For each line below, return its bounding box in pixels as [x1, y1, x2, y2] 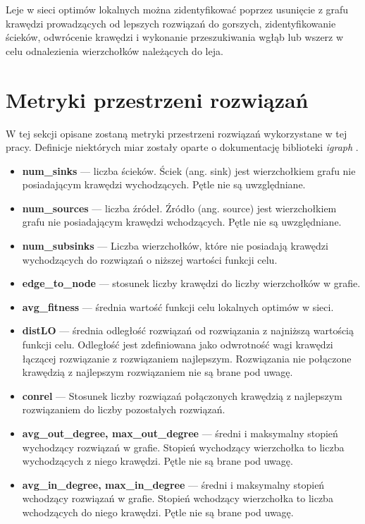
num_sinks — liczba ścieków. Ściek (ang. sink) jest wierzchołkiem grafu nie [22, 163, 356, 178]
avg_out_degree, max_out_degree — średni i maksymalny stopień [22, 426, 338, 440]
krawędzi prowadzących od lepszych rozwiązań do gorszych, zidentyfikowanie [6, 16, 336, 30]
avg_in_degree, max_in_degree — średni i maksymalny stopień [22, 477, 325, 492]
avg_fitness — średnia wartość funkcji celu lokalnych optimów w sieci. [22, 299, 334, 314]
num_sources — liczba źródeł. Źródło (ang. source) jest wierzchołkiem [22, 200, 337, 215]
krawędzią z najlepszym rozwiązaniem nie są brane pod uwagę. [22, 365, 293, 379]
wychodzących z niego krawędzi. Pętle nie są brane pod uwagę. [22, 453, 293, 468]
